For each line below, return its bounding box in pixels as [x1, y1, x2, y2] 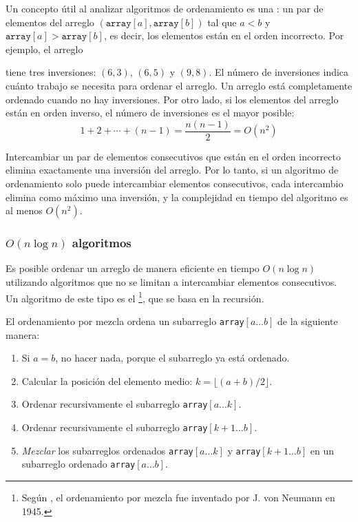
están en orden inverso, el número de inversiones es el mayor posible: [6, 105, 295, 120]
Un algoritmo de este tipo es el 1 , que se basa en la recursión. [6, 289, 264, 305]
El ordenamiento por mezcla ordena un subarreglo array [6, 313, 244, 328]
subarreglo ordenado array [21, 457, 136, 471]
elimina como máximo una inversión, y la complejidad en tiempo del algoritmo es [6, 189, 348, 204]
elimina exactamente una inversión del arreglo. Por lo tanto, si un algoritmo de [6, 163, 339, 177]
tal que [207, 14, 237, 29]
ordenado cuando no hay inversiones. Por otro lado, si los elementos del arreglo [6, 92, 339, 106]
